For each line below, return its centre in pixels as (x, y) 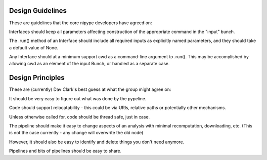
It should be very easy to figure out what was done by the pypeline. (78, 98)
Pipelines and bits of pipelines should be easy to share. (65, 151)
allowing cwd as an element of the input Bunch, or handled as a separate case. (89, 64)
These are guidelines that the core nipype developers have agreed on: (81, 23)
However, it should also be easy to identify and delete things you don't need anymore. (97, 142)
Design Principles (37, 78)
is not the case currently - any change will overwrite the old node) (76, 133)
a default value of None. (34, 47)
